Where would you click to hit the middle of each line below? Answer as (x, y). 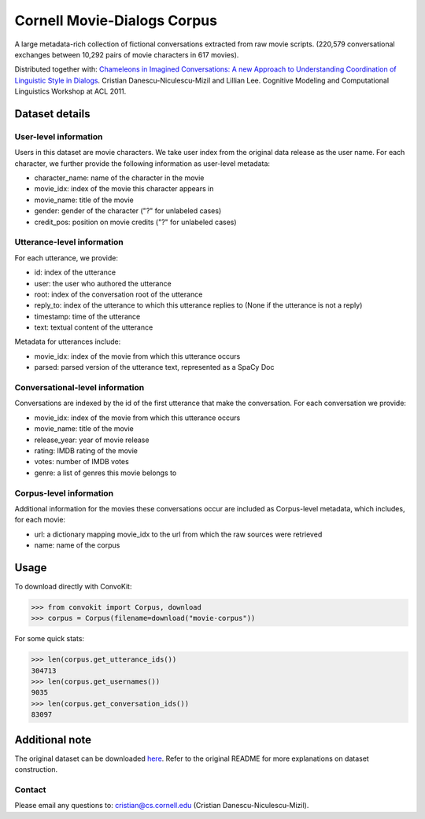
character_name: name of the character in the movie (119, 178)
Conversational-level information (79, 388)
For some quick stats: (50, 639)
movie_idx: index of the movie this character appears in (124, 189)
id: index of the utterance (75, 272)
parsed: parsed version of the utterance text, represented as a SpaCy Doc (154, 367)
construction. (36, 769)
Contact (30, 789)
